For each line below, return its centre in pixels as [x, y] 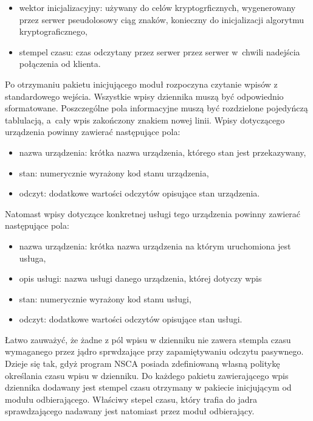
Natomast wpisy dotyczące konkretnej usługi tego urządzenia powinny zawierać [153, 213]
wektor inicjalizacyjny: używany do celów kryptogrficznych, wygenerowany [157, 7]
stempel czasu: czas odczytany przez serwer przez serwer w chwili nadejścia [160, 51]
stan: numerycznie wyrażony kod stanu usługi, [105, 298]
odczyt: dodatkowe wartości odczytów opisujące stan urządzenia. [139, 193]
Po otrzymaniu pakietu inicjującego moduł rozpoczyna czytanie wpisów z [141, 84]
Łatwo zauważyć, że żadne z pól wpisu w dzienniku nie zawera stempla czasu [148, 339]
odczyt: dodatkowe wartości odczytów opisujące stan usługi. [131, 319]
